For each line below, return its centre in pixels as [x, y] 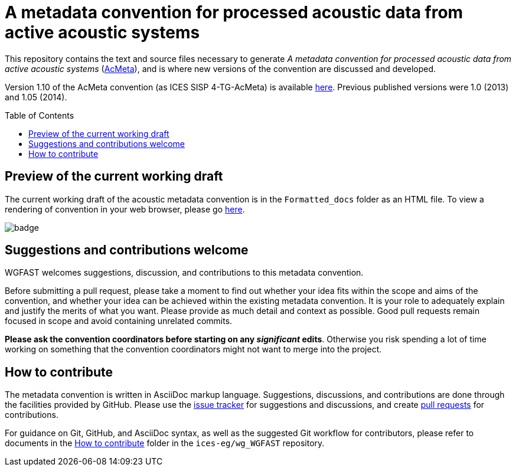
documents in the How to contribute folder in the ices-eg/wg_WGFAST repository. [165, 443]
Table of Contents [40, 115]
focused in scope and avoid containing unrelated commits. [119, 321]
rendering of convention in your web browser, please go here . [125, 209]
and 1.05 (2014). [36, 97]
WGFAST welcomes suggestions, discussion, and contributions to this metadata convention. [184, 273]
